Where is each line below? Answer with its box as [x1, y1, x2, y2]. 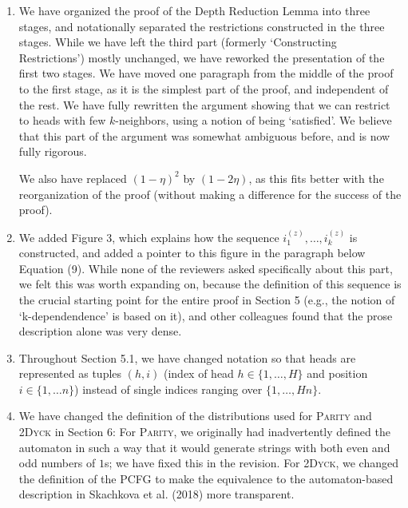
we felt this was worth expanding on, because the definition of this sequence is [18, 276, 402, 292]
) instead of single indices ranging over [74, 380, 263, 397]
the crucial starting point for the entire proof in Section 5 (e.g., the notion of [18, 291, 395, 308]
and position [307, 365, 368, 382]
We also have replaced [18, 169, 127, 186]
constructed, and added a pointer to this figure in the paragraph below [18, 244, 366, 261]
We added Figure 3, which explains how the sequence [18, 228, 279, 245]
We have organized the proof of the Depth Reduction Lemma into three [18, 2, 370, 18]
